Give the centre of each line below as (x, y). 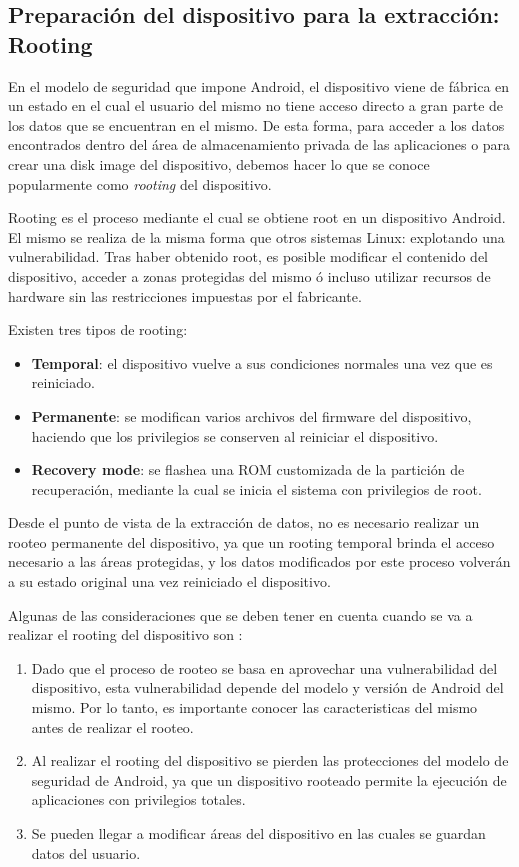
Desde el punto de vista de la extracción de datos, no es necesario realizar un (244, 522)
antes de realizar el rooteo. (112, 726)
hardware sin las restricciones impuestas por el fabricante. (185, 295)
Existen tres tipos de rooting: (98, 329)
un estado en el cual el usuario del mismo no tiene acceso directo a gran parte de (256, 105)
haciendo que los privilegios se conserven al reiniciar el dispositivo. (235, 435)
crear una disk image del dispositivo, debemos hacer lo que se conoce (219, 163)
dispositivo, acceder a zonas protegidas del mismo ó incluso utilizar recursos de (249, 275)
